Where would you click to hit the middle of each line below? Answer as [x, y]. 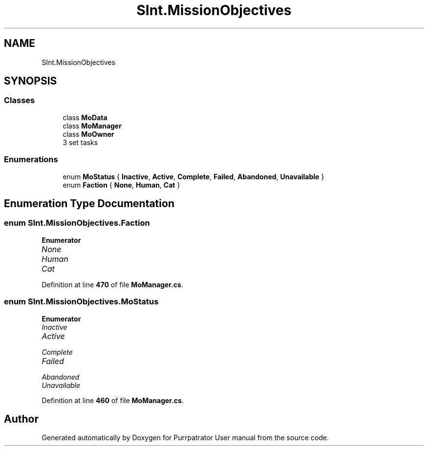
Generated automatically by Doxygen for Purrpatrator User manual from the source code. [185, 438]
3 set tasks [80, 142]
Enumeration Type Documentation [89, 203]
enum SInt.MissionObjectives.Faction [77, 223]
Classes [20, 100]
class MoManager [92, 126]
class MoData [85, 117]
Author [21, 419]
